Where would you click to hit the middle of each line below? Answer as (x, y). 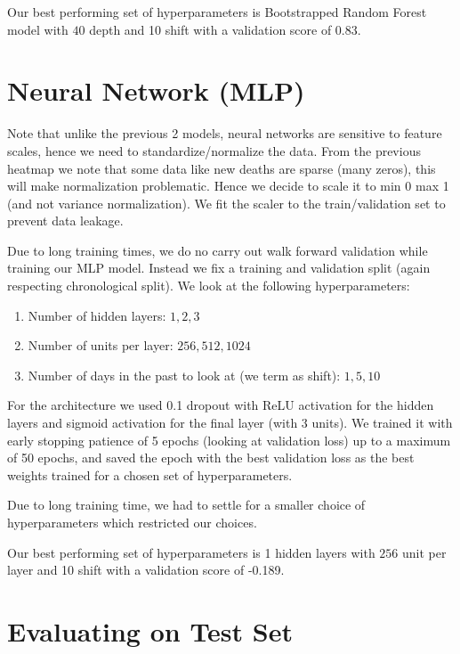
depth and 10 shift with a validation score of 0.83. (225, 29)
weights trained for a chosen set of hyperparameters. (150, 474)
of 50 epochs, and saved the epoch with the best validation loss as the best (211, 458)
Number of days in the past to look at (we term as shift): (184, 375)
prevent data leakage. (65, 221)
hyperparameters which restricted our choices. (132, 522)
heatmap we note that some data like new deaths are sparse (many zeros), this (222, 168)
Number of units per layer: (101, 345)
